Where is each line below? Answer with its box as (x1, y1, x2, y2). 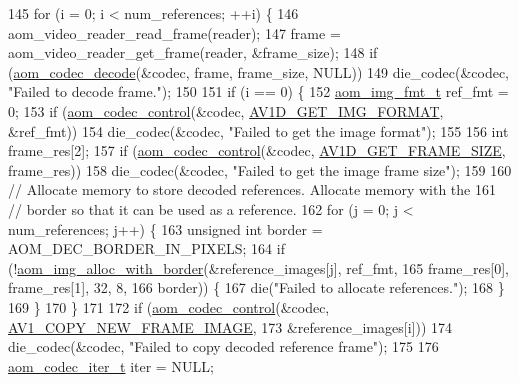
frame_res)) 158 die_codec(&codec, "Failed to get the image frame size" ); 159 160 (8, 159, 512, 180)
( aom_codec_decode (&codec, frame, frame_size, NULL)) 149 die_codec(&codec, (8, 61, 509, 82)
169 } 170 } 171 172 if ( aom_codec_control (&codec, (8, 296, 330, 317)
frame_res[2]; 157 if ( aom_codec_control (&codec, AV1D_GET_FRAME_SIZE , (8, 140, 506, 161)
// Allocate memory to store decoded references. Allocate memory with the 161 (8, 179, 496, 200)
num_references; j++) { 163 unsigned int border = (8, 218, 323, 239)
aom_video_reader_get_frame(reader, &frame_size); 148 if (8, 42, 378, 63)
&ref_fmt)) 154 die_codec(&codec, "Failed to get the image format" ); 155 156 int (8, 120, 509, 141)
